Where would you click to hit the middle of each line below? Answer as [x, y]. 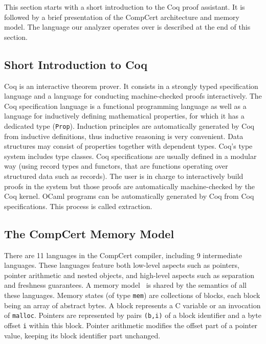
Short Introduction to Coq [76, 64]
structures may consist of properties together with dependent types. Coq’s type [128, 146]
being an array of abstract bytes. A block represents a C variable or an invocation [132, 305]
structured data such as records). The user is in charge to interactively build [124, 176]
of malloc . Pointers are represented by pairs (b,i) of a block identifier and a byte [133, 315]
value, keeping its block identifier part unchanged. [82, 335]
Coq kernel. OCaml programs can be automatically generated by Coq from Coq [129, 196]
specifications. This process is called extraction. [78, 206]
